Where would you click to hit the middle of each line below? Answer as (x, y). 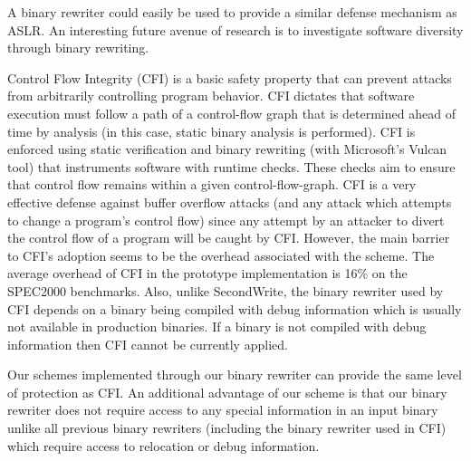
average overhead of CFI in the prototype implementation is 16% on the (207, 273)
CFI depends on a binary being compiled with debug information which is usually (235, 308)
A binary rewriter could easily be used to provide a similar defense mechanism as (232, 12)
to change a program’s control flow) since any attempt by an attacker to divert (226, 220)
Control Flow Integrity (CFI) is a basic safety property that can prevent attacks (230, 77)
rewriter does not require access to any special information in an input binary (223, 410)
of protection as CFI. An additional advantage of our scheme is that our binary (227, 392)
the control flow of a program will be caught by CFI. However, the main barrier (229, 238)
